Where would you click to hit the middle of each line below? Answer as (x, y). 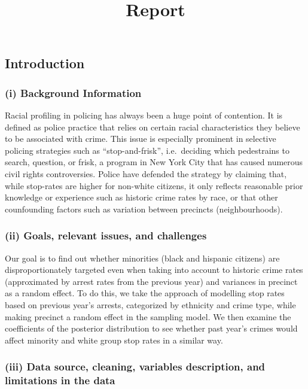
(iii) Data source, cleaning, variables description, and (135, 367)
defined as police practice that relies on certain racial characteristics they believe (153, 127)
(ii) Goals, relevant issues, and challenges (106, 235)
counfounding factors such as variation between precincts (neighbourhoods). (144, 209)
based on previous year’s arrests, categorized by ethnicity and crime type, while (150, 304)
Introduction (45, 63)
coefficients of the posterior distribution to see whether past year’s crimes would (151, 328)
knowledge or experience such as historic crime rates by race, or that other (141, 197)
